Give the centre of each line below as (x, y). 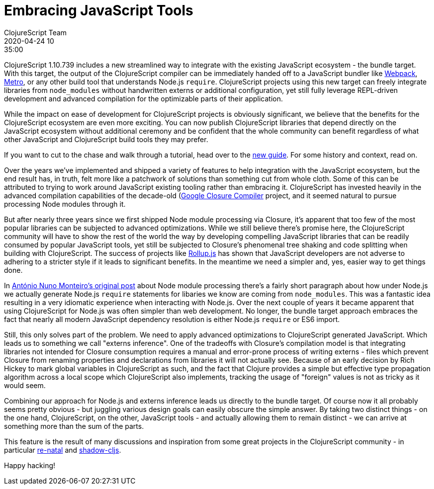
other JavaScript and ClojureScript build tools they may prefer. (106, 139)
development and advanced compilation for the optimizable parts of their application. (143, 98)
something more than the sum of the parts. (74, 426)
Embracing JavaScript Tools (99, 10)
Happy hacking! (30, 465)
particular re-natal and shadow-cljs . (63, 450)
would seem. (25, 385)
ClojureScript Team (36, 32)
